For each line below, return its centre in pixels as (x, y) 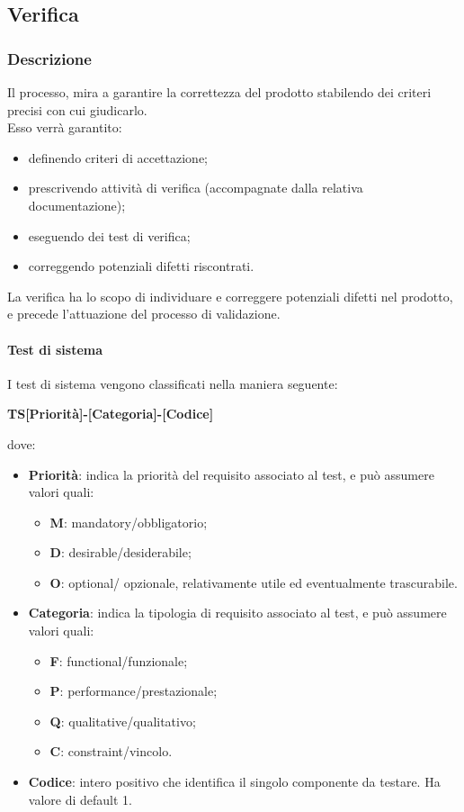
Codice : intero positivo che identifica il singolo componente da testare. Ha (234, 782)
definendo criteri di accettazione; (118, 157)
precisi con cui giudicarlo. (77, 109)
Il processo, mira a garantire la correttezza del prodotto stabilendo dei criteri (219, 92)
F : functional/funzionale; (119, 660)
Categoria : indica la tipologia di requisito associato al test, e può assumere (237, 613)
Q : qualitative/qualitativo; (123, 721)
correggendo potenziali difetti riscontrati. (141, 266)
